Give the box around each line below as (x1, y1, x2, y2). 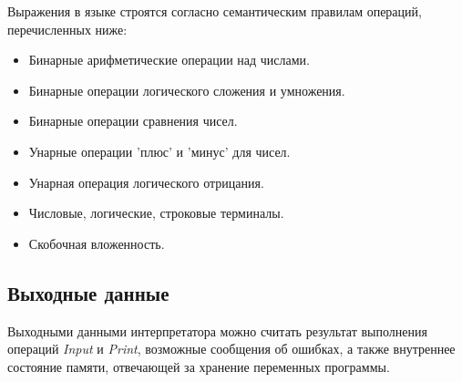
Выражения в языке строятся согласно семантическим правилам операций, (7, 2, 422, 20)
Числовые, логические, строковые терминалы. (28, 203, 284, 222)
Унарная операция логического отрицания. (28, 172, 264, 191)
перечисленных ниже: (7, 19, 128, 38)
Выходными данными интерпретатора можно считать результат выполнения (7, 321, 427, 340)
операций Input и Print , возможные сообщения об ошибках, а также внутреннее (7, 339, 456, 358)
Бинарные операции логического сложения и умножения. (28, 80, 345, 99)
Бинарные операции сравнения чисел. (28, 111, 238, 130)
